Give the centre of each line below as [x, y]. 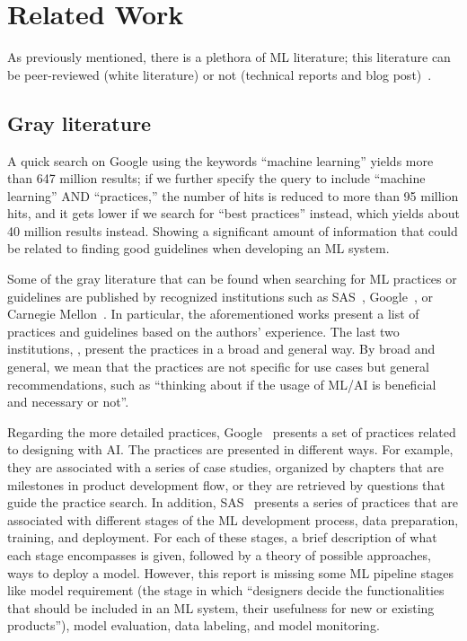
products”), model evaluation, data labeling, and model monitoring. [194, 625]
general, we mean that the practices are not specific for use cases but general [218, 367]
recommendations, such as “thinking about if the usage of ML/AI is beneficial [222, 384]
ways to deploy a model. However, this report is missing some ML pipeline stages [231, 572]
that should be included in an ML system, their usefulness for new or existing [221, 607]
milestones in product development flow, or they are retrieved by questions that [226, 484]
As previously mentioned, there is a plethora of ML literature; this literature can [229, 57]
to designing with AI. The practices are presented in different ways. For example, [230, 449]
